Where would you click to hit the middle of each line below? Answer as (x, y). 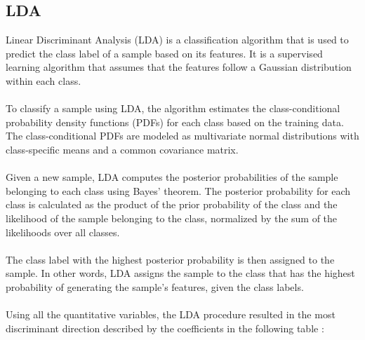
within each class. (44, 80)
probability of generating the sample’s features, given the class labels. (155, 286)
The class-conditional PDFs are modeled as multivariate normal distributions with (182, 136)
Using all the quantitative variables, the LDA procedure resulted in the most (171, 314)
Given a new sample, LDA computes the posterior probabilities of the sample (172, 177)
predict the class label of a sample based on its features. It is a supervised (164, 53)
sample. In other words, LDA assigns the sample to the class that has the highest (180, 273)
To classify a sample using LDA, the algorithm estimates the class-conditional (173, 108)
